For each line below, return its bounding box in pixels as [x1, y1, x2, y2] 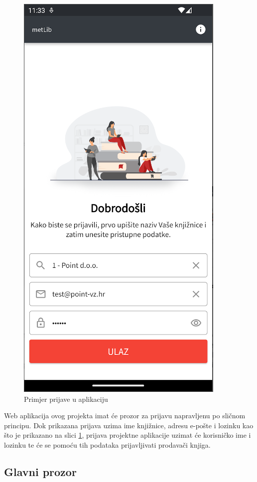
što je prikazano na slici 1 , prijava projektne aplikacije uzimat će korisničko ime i [4, 430, 251, 440]
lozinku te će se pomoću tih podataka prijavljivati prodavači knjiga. [4, 439, 211, 450]
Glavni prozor [4, 464, 77, 479]
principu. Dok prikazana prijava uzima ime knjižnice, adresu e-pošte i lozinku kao [4, 420, 254, 430]
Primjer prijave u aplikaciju [24, 393, 108, 404]
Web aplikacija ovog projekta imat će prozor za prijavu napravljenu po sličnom [4, 410, 246, 421]
